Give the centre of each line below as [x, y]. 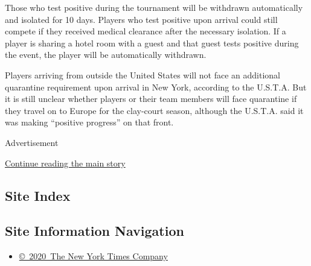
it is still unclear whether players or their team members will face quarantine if [151, 99]
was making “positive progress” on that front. [89, 122]
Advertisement [32, 142]
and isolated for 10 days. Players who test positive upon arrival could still [141, 19]
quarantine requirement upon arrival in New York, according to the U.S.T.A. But [156, 87]
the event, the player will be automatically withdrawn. [106, 55]
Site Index [38, 195]
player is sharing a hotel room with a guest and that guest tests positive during [152, 43]
